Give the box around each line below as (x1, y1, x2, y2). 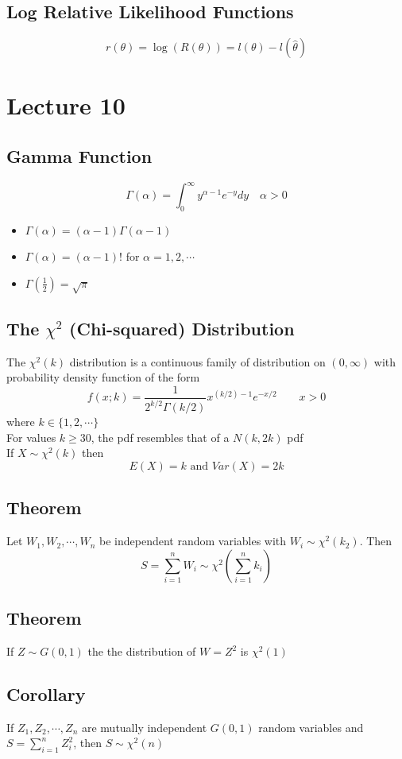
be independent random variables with (99, 532, 287, 549)
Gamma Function (6, 143, 153, 168)
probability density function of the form (6, 369, 200, 385)
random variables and (258, 718, 364, 735)
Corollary (6, 682, 86, 706)
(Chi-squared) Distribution (69, 316, 295, 340)
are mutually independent (81, 718, 207, 735)
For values (6, 428, 56, 445)
